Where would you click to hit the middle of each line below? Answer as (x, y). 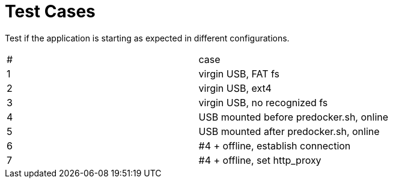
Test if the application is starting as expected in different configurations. (147, 38)
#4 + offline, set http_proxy (260, 160)
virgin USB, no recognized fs (263, 102)
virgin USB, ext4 (235, 88)
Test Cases (50, 11)
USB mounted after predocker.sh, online (289, 131)
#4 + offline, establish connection (275, 145)
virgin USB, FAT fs (239, 73)
